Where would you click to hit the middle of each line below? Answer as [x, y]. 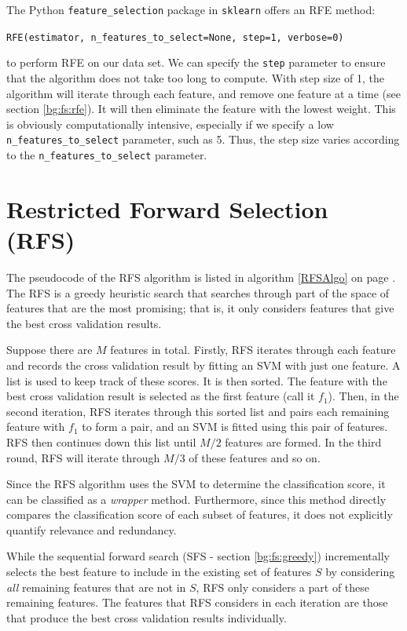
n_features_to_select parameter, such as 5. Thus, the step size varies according [203, 139]
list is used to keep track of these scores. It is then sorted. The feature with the [197, 380]
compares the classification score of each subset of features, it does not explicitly [200, 514]
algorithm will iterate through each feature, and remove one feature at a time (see [203, 93]
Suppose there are [49, 350]
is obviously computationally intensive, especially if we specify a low [170, 124]
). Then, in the [363, 396]
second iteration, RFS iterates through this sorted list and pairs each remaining [198, 411]
